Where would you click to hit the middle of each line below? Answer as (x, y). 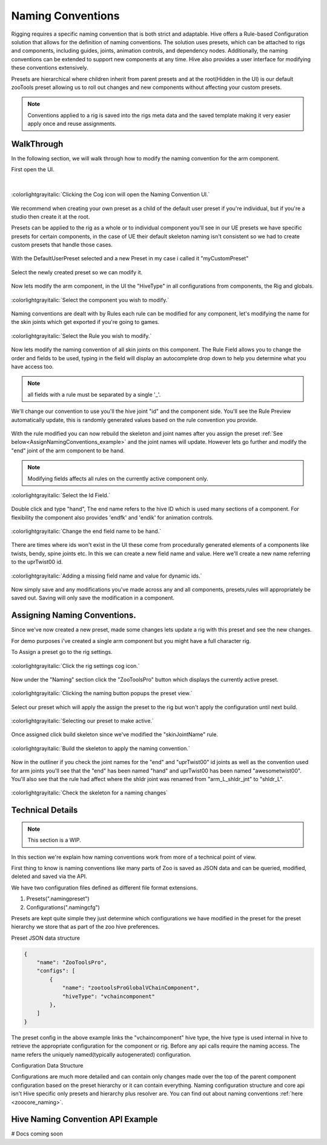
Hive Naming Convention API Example (84, 1119)
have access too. (32, 367)
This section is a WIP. (54, 840)
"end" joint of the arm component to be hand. (68, 450)
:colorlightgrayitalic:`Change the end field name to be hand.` (86, 531)
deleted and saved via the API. (49, 876)
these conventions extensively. (50, 68)
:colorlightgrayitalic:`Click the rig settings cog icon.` (76, 665)
